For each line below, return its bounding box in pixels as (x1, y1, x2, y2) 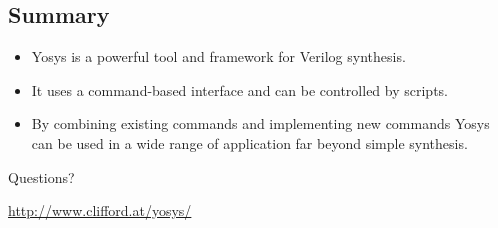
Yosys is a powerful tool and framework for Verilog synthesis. (31, 46, 406, 67)
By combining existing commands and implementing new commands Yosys (31, 113, 490, 134)
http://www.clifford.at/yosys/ (8, 200, 192, 221)
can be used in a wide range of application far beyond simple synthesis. (31, 132, 468, 153)
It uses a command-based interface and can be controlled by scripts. (31, 79, 448, 100)
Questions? (8, 166, 75, 187)
